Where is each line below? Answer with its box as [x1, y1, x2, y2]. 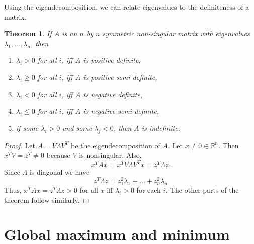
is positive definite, [83, 55, 141, 65]
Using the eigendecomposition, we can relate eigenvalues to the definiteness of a [4, 2, 249, 12]
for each [136, 185, 161, 195]
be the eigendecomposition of [71, 140, 160, 150]
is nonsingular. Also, [79, 150, 142, 160]
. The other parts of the [165, 185, 239, 195]
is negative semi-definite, [83, 106, 159, 116]
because [46, 150, 70, 160]
